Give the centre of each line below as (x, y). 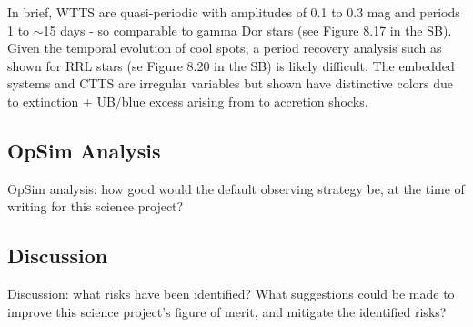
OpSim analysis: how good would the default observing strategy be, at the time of (236, 188)
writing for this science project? (96, 206)
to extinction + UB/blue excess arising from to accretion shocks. (188, 101)
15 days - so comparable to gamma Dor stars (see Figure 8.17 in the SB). (247, 30)
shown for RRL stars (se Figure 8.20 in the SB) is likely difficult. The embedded (231, 65)
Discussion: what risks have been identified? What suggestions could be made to (231, 294)
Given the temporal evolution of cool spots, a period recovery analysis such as (225, 48)
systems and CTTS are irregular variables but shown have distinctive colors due (230, 83)
